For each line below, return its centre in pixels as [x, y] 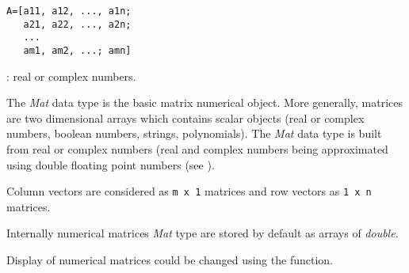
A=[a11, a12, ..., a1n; [69, 11]
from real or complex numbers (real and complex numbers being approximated [197, 149]
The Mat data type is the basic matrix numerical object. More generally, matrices [205, 102]
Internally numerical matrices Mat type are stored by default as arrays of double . [203, 233]
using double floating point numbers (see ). [111, 164]
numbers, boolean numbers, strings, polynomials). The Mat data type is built [194, 133]
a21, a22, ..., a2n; [77, 24]
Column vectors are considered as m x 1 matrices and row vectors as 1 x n [189, 191]
